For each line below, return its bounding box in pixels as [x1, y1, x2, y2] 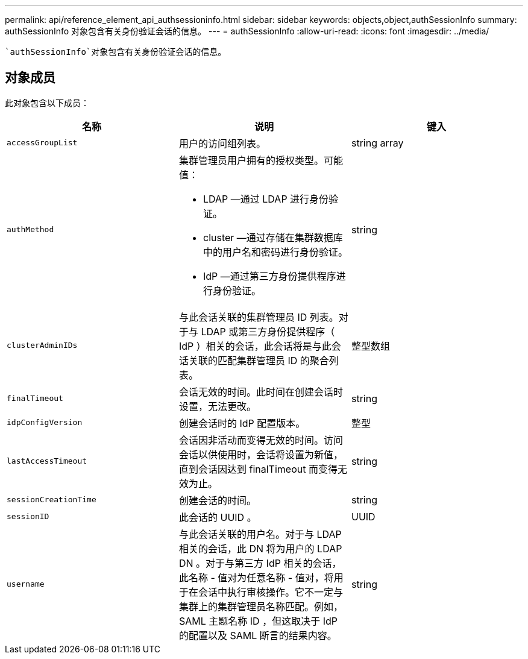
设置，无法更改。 [178, 400, 256, 412]
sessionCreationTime [7, 495, 96, 505]
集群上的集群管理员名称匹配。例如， [178, 600, 343, 613]
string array [351, 136, 404, 149]
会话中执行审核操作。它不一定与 [198, 585, 343, 598]
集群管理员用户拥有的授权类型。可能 [178, 154, 343, 166]
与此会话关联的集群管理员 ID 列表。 [178, 311, 339, 323]
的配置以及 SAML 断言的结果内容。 [178, 629, 337, 642]
